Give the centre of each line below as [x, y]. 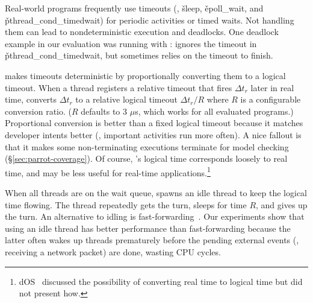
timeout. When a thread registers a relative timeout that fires [119, 87]
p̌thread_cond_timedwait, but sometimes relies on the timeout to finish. [139, 55]
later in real [272, 87]
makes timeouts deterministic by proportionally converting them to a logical [145, 75]
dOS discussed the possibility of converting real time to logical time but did [161, 281]
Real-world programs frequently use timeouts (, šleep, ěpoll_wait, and [134, 8]
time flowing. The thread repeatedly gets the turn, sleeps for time [126, 204]
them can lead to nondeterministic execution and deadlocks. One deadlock [142, 32]
